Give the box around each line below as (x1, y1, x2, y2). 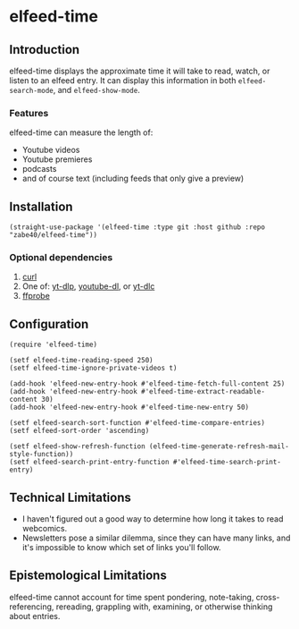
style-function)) (9, 450, 74, 459)
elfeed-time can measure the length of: (9, 127, 154, 138)
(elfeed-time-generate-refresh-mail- (148, 442, 290, 451)
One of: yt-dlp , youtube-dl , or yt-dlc (21, 281, 155, 292)
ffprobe (21, 291, 51, 302)
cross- (255, 591, 280, 602)
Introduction (9, 42, 80, 57)
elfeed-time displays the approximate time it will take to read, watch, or (9, 65, 270, 76)
